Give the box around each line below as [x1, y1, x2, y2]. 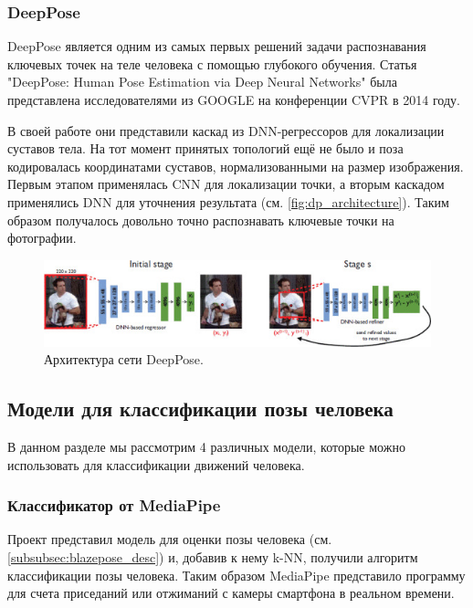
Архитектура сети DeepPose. [44, 350, 204, 369]
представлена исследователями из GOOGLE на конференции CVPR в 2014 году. [7, 90, 460, 109]
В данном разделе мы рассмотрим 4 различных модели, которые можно [7, 436, 405, 456]
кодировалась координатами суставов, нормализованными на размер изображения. [7, 156, 464, 175]
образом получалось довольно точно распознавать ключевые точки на [7, 210, 394, 229]
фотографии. [7, 228, 77, 247]
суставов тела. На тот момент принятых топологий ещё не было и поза [7, 139, 404, 158]
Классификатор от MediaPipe [7, 494, 221, 517]
